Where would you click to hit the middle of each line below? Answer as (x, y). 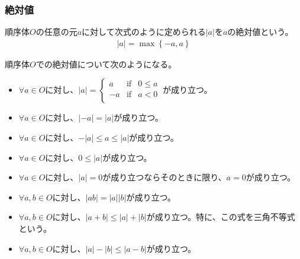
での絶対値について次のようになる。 (106, 64)
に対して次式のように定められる (144, 32)
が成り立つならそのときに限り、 (164, 177)
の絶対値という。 (260, 32)
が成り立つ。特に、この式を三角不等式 (221, 217)
